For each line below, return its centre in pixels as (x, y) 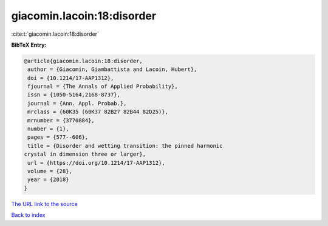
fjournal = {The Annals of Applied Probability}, (103, 87)
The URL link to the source (45, 204)
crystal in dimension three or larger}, (85, 154)
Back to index (28, 215)
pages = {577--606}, (58, 137)
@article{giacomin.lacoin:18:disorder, (83, 61)
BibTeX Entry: (29, 45)
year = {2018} (48, 180)
